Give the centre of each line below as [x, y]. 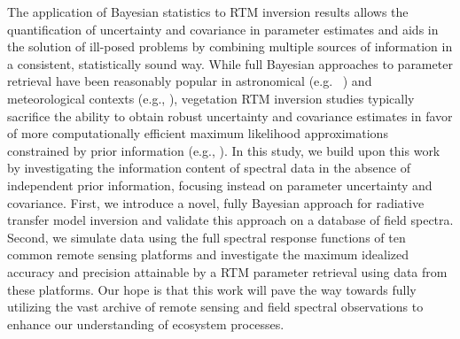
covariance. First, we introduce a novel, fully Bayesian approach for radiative [216, 202]
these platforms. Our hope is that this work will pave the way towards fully [212, 289]
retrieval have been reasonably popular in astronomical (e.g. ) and [190, 81]
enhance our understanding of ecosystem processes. [146, 324]
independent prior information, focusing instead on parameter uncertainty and [220, 185]
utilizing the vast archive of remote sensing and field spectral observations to [215, 307]
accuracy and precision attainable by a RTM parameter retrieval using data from [227, 271]
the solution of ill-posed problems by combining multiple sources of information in [230, 46]
